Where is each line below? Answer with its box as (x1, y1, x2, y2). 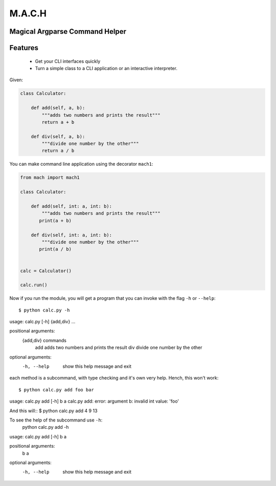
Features (9, 43, 38, 52)
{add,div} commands (22, 337, 66, 343)
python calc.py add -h (22, 424, 69, 430)
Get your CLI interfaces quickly (35, 58, 101, 64)
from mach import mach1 (20, 174, 80, 181)
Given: (9, 77, 23, 83)
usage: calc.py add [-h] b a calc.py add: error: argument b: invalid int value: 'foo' (9, 398, 179, 404)
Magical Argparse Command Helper (9, 27, 126, 36)
